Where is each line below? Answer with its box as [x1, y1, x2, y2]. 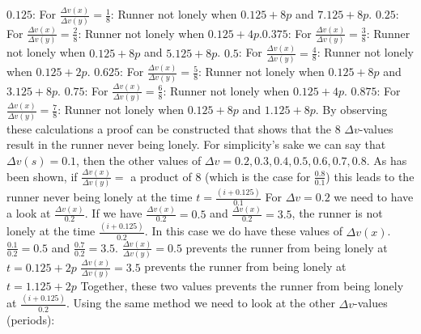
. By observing [315, 101, 388, 118]
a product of [130, 167, 192, 184]
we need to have [334, 188, 414, 205]
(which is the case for [205, 167, 311, 184]
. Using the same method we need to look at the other [66, 294, 335, 311]
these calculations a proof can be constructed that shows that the [6, 120, 332, 137]
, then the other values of [76, 151, 202, 168]
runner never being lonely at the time [6, 188, 193, 205]
